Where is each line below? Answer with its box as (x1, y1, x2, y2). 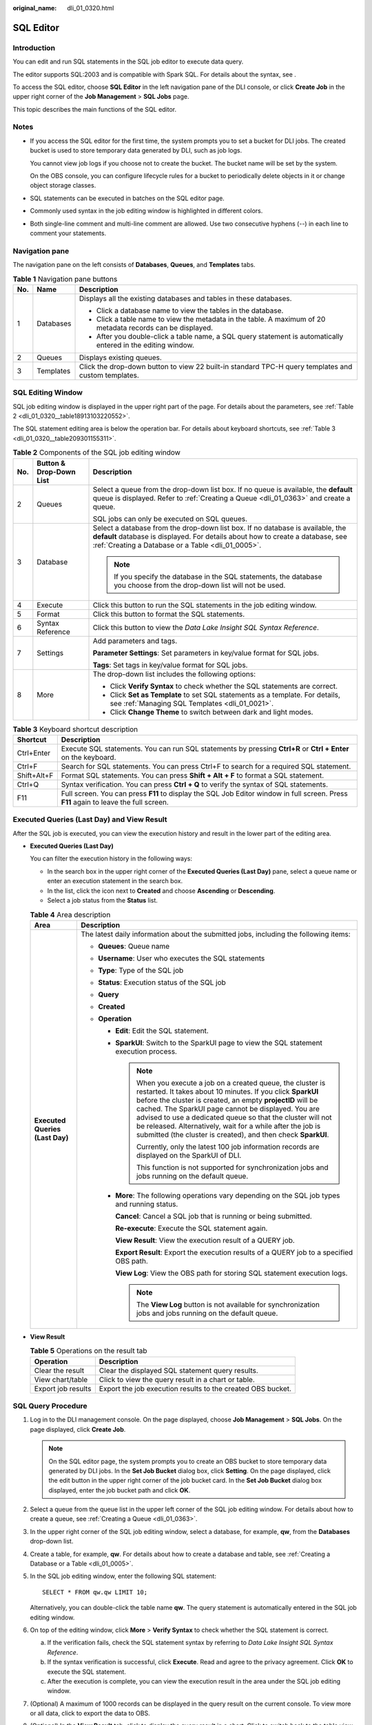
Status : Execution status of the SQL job (97, 977, 227, 987)
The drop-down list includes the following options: (92, 669, 256, 679)
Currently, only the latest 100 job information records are (136, 1142, 320, 1152)
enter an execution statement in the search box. (47, 877, 183, 885)
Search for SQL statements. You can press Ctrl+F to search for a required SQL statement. (61, 761, 351, 771)
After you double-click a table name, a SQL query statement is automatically (96, 331, 344, 341)
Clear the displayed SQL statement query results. (99, 1366, 258, 1375)
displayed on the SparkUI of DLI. (136, 1150, 242, 1160)
